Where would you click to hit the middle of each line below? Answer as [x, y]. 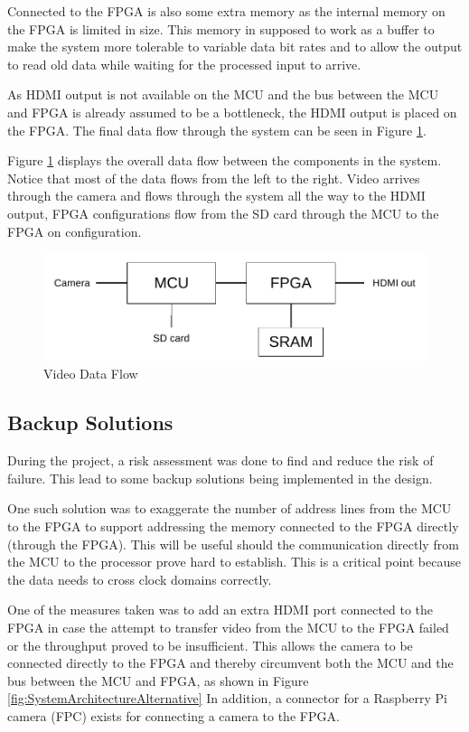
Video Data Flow [91, 374]
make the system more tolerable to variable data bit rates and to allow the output [235, 47]
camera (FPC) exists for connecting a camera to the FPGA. [174, 715]
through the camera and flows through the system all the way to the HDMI [216, 196]
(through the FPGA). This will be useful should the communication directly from [233, 544]
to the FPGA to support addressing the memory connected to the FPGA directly [233, 526]
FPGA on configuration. [75, 231]
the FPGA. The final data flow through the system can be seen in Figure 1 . [217, 130]
